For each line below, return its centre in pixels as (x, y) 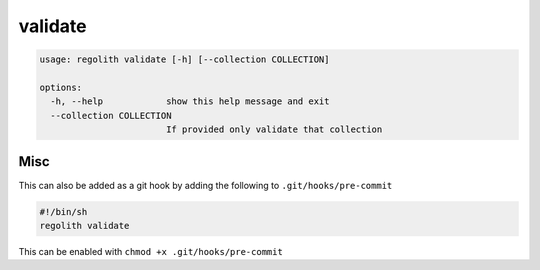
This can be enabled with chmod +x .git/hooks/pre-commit (151, 251)
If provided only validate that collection (274, 129)
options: (61, 87)
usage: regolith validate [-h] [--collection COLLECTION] (184, 59)
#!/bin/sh (63, 211)
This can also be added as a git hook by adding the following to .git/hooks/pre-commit (205, 185)
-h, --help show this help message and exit (190, 101)
